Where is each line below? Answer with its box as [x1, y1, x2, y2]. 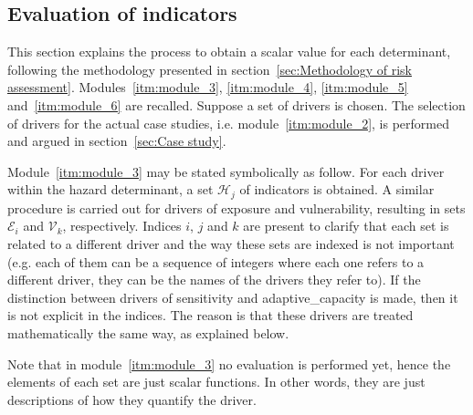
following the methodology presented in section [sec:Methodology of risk [7, 59, 412, 78]
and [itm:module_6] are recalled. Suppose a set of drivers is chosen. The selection [7, 95, 466, 114]
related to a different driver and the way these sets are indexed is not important [7, 234, 455, 253]
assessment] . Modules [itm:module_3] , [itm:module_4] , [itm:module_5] [7, 78, 408, 97]
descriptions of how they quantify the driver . [7, 389, 257, 409]
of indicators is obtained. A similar [239, 180, 435, 199]
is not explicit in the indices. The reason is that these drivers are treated [7, 306, 414, 325]
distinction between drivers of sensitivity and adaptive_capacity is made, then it [7, 287, 458, 306]
